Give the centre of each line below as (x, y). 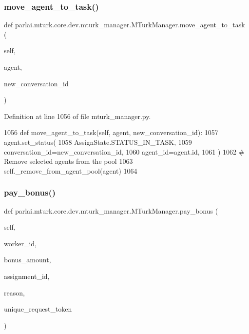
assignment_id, (27, 276)
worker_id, (20, 243)
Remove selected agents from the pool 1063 (68, 161)
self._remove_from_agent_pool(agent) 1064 (71, 170)
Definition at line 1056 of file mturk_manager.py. (77, 116)
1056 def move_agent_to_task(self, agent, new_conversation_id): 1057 (111, 132)
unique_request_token (38, 309)
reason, (14, 292)
